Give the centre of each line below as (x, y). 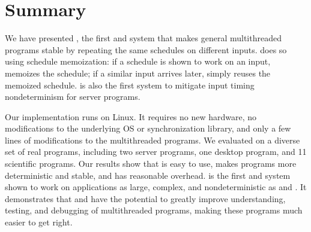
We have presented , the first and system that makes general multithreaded (143, 38)
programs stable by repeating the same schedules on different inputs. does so (146, 49)
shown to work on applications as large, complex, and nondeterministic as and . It (156, 187)
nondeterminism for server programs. (73, 97)
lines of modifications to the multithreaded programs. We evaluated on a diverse (152, 140)
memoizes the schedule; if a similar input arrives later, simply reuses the (138, 73)
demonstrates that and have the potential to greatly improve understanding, (145, 198)
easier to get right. (39, 222)
